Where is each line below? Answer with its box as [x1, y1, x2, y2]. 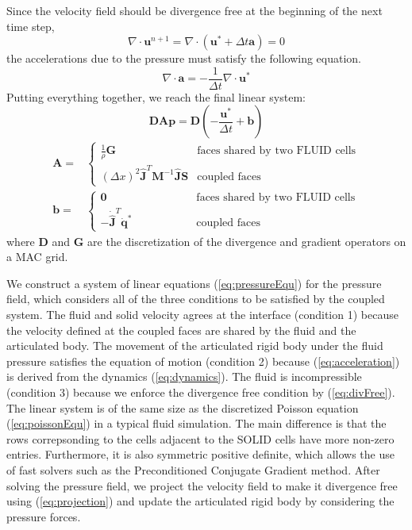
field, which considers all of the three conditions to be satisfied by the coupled [6, 290, 385, 307]
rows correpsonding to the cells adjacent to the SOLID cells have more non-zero [6, 430, 395, 447]
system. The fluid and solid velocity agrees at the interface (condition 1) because [6, 306, 399, 322]
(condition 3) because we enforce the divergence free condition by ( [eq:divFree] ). [6, 383, 395, 400]
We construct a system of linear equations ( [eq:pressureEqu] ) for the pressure [6, 275, 382, 291]
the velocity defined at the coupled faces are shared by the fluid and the [6, 321, 356, 338]
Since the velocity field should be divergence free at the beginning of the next [6, 2, 383, 18]
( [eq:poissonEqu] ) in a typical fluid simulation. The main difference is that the [6, 415, 387, 432]
